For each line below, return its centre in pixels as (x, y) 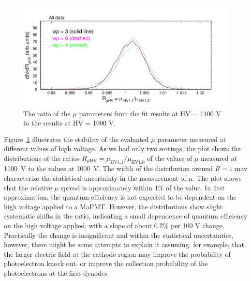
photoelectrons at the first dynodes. (57, 273)
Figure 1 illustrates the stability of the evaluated (76, 139)
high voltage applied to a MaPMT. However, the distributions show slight (113, 206)
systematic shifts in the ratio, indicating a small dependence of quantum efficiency (126, 216)
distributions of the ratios (42, 158)
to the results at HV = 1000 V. (70, 123)
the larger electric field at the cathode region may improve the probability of (117, 254)
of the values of (170, 158)
